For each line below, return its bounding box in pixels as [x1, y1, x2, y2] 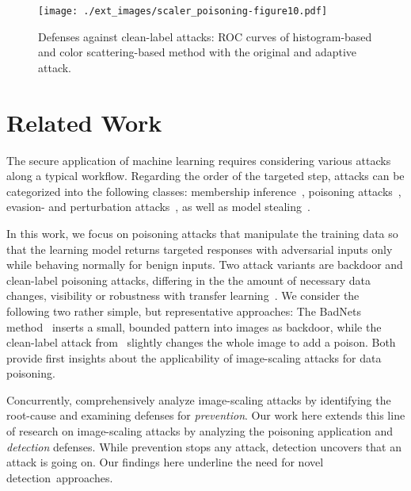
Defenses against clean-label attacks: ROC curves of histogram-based [38, 28, 372, 44]
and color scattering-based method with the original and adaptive [38, 44, 357, 60]
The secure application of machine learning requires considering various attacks [6, 152, 391, 168]
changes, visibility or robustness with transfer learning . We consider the [6, 287, 360, 304]
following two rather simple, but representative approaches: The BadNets [6, 302, 361, 319]
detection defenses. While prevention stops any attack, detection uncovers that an [6, 438, 401, 455]
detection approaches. [6, 469, 113, 485]
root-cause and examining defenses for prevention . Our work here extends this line [6, 407, 405, 424]
